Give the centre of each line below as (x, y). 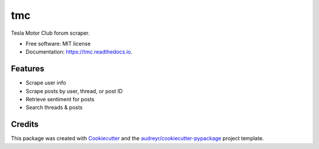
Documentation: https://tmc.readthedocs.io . (79, 52)
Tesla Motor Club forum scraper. (50, 33)
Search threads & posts (54, 107)
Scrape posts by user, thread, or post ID (74, 91)
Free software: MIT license (58, 44)
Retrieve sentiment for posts (60, 100)
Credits (25, 125)
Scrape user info (46, 83)
